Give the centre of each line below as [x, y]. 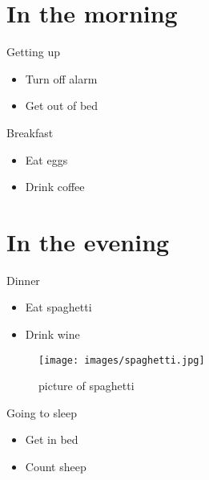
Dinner [23, 280]
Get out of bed [62, 106]
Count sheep [56, 467]
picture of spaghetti [86, 386]
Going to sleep [42, 412]
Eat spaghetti [58, 307]
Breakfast [30, 132]
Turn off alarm [61, 78]
